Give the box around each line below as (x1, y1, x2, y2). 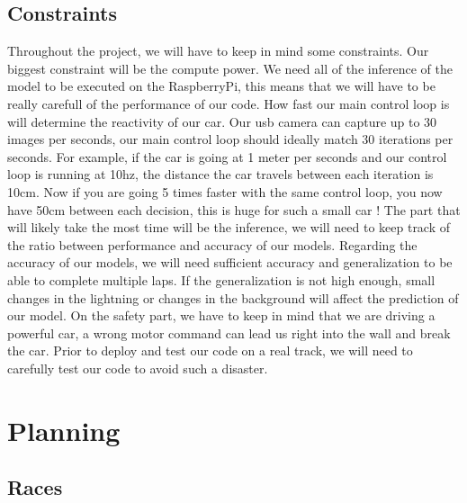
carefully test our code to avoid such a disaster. (7, 358, 268, 377)
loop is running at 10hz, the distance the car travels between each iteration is (7, 165, 434, 184)
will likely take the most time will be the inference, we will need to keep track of (7, 218, 451, 237)
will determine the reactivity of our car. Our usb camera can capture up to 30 (7, 112, 437, 130)
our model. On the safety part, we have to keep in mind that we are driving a (7, 306, 436, 325)
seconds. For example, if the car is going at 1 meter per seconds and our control (7, 147, 447, 166)
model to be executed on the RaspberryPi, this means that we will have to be (7, 76, 436, 95)
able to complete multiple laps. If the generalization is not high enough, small (7, 270, 436, 289)
